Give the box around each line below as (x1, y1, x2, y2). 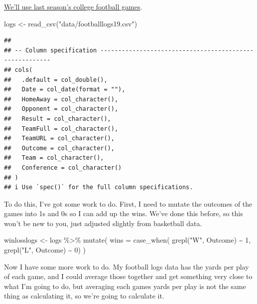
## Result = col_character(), (4, 115, 111, 122)
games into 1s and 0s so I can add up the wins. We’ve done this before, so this (4, 208, 243, 219)
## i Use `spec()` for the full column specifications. (4, 184, 193, 191)
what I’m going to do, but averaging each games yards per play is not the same (4, 281, 246, 291)
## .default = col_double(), (4, 76, 108, 83)
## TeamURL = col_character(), (4, 135, 115, 142)
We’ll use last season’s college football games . (4, 1, 142, 11)
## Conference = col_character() (4, 164, 122, 171)
